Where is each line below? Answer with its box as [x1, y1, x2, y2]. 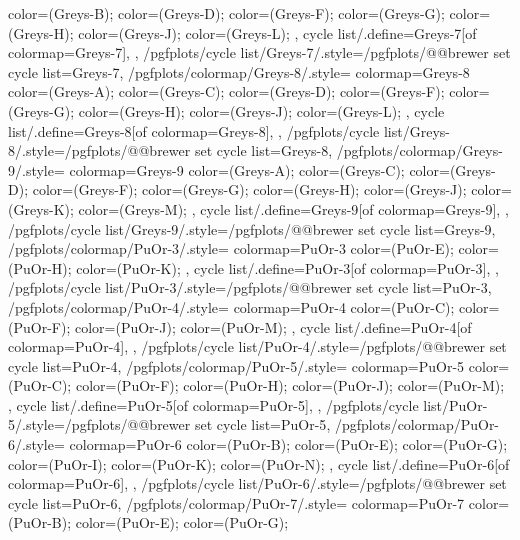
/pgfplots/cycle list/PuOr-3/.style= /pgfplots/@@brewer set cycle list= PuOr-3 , [8, 277, 492, 298]
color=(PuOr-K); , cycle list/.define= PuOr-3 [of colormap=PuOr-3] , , [76, 257, 499, 278]
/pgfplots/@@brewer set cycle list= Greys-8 [64, 140, 329, 161]
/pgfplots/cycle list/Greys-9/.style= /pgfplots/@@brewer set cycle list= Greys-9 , [8, 218, 496, 239]
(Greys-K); [8, 198, 74, 219]
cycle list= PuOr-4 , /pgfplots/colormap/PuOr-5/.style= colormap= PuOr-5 [8, 355, 465, 376]
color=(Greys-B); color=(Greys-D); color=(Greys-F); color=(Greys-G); [8, 3, 445, 23]
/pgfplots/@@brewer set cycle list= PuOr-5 [64, 414, 327, 435]
